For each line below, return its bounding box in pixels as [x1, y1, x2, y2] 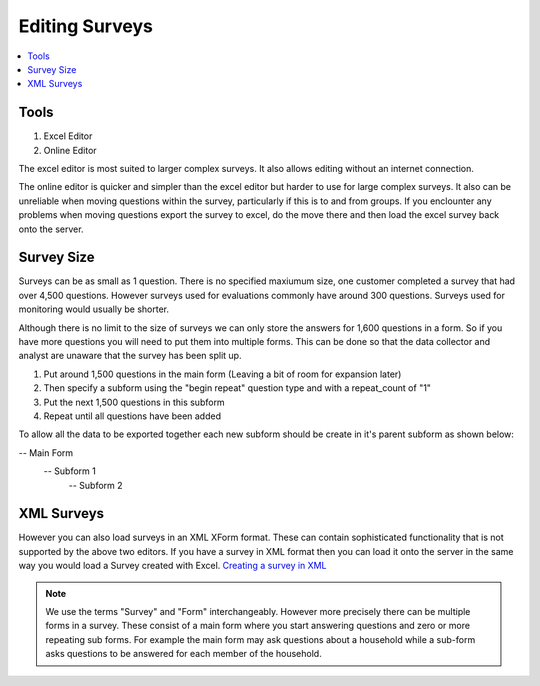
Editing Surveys [18, 15, 154, 37]
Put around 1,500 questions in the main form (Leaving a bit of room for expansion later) [43, 368, 402, 380]
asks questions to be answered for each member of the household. [45, 648, 322, 660]
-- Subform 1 [43, 465, 97, 477]
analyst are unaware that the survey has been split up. [18, 350, 242, 362]
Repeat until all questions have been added [43, 410, 222, 422]
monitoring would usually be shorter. [18, 303, 170, 315]
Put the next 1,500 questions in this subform [43, 396, 225, 408]
